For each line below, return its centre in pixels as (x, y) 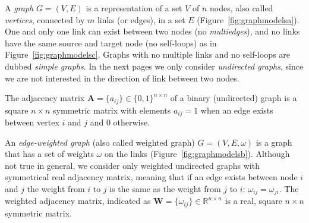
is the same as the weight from (165, 189)
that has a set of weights (49, 154)
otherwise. (132, 122)
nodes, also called (242, 8)
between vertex (32, 122)
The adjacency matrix (45, 98)
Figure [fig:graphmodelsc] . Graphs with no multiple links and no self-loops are (148, 54)
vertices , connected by (45, 19)
